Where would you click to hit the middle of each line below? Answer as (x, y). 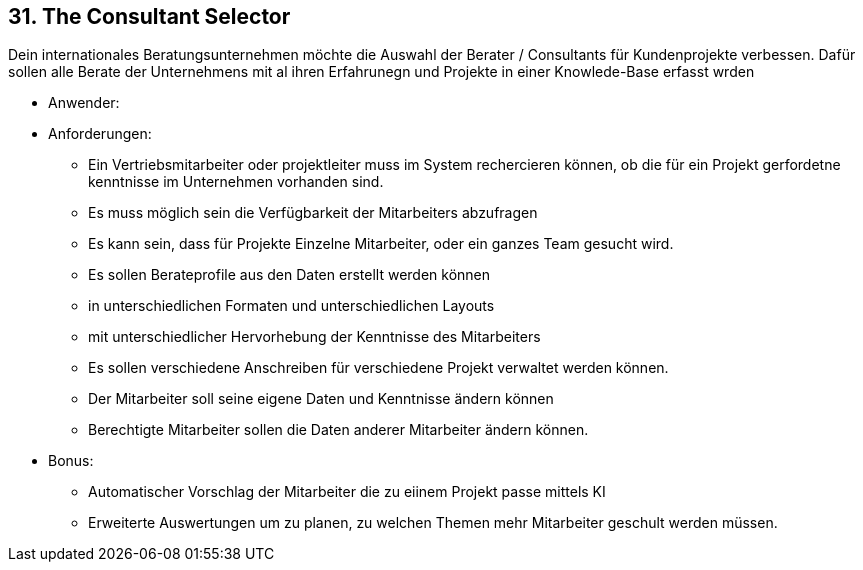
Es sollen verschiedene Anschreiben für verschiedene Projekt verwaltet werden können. (378, 368)
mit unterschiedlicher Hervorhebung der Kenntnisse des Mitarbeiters (314, 337)
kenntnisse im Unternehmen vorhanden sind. (236, 182)
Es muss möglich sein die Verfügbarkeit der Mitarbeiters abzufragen (313, 213)
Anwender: (84, 103)
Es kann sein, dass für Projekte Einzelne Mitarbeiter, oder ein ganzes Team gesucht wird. (381, 244)
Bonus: (71, 461)
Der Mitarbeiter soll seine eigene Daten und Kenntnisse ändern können (321, 399)
